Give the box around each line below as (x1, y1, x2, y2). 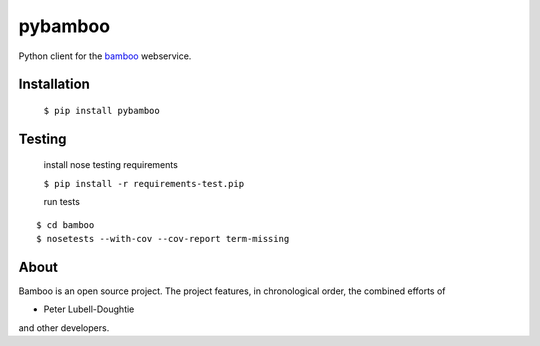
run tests (43, 196, 80, 208)
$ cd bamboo (36, 219, 95, 230)
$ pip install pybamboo (43, 105, 160, 116)
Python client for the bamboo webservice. (18, 50, 192, 62)
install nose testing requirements (43, 159, 179, 171)
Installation (18, 76, 90, 93)
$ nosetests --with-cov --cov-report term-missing (36, 233, 290, 244)
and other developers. (18, 321, 110, 334)
